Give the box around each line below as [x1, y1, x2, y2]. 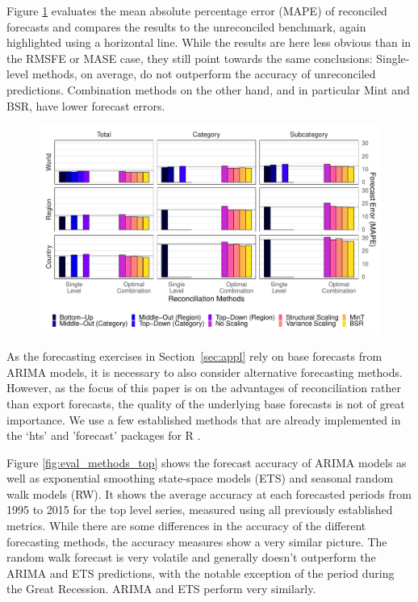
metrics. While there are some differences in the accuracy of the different [6, 517, 366, 534]
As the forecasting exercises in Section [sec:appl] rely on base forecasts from [6, 348, 382, 365]
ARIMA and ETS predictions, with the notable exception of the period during [6, 564, 395, 581]
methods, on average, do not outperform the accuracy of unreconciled [31, 65, 376, 82]
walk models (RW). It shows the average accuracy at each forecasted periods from [6, 485, 412, 502]
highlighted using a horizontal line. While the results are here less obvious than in [6, 34, 412, 51]
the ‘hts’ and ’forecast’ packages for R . [6, 427, 201, 444]
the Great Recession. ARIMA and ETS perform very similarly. [6, 580, 316, 597]
